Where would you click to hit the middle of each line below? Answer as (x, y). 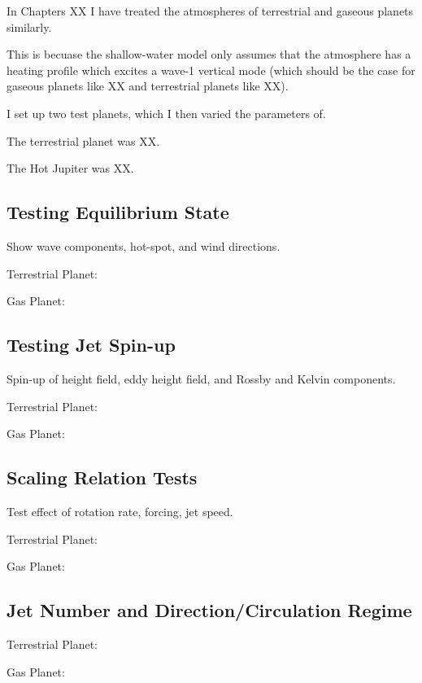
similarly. (29, 26)
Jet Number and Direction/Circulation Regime (209, 610)
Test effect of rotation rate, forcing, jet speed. (120, 511)
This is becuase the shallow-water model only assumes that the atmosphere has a (209, 54)
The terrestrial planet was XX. (83, 140)
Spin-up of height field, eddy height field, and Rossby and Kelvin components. (201, 378)
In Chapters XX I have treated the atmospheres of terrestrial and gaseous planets (210, 11)
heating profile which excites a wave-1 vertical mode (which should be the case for (211, 70)
